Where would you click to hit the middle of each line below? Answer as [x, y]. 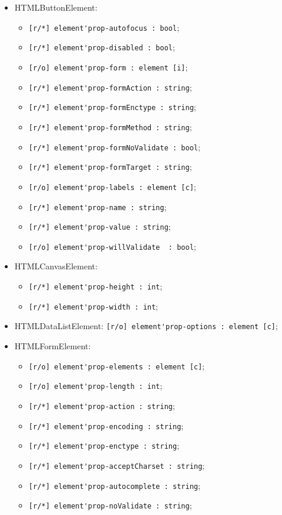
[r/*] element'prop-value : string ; [100, 226]
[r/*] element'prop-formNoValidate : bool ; [114, 147]
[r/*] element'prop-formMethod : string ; [110, 126]
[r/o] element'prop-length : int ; [95, 386]
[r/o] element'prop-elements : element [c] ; [117, 366]
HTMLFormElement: [53, 346]
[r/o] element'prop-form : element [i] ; [108, 67]
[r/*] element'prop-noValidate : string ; [110, 505]
